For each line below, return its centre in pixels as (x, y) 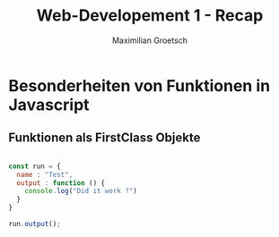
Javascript (49, 105)
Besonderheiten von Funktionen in (139, 85)
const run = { (35, 166)
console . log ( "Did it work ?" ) (81, 191)
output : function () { (61, 183)
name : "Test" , (45, 174)
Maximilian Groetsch (150, 40)
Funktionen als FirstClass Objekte (105, 138)
